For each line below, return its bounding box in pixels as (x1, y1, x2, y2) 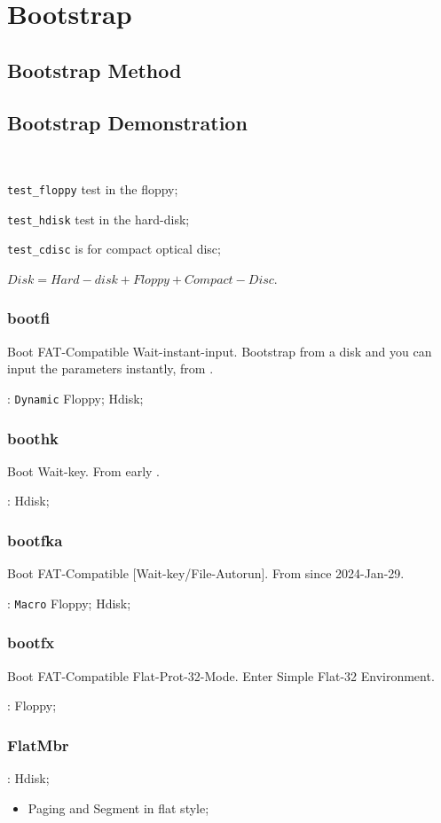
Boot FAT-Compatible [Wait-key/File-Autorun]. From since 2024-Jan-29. (7, 564, 405, 583)
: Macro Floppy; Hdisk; (7, 593, 131, 612)
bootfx (7, 631, 55, 654)
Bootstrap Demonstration (7, 108, 248, 136)
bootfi (7, 307, 51, 329)
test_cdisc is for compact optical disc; (7, 239, 221, 258)
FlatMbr (7, 733, 69, 756)
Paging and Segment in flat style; (28, 798, 209, 817)
